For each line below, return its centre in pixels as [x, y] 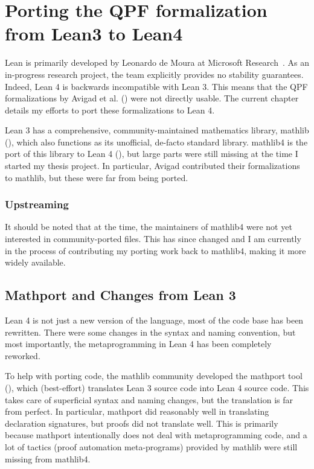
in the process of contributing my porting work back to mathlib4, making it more [155, 250]
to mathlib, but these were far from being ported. [97, 177]
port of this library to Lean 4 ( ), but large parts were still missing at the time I [152, 154]
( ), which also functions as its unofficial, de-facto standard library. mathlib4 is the [156, 142]
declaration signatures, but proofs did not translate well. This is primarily [142, 423]
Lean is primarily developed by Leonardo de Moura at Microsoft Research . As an [157, 62]
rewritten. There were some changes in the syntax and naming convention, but [150, 332]
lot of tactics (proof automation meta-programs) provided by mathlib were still [151, 446]
